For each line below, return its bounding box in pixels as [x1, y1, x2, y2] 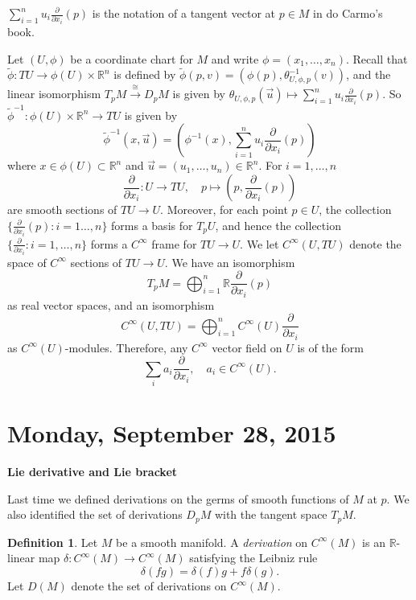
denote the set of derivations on [71, 577, 227, 594]
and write [211, 50, 259, 67]
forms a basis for [111, 216, 193, 233]
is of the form [297, 339, 364, 355]
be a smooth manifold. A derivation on [116, 533, 308, 550]
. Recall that [345, 50, 408, 67]
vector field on [212, 339, 282, 355]
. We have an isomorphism [164, 253, 295, 270]
